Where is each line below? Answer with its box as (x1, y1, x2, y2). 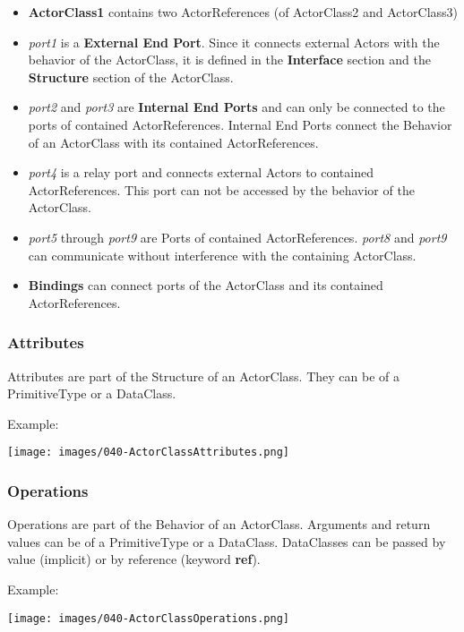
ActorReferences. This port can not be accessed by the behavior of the (28, 180, 415, 199)
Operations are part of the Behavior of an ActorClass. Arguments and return (7, 515, 431, 534)
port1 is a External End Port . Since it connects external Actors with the (28, 32, 440, 51)
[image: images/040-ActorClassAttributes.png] (7, 446, 289, 459)
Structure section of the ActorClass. (28, 67, 234, 86)
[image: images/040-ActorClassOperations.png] (7, 611, 289, 625)
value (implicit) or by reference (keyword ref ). (7, 550, 261, 568)
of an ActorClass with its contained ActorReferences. (28, 132, 319, 151)
